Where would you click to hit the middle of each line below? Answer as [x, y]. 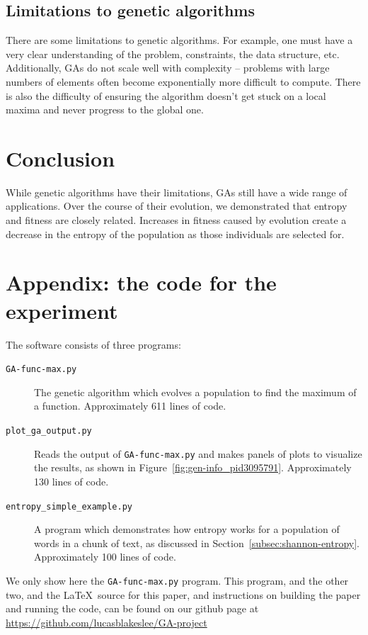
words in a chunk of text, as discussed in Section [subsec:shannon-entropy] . [197, 543]
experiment [62, 310]
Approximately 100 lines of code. [105, 557]
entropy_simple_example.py [69, 506]
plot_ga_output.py [49, 431]
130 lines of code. [71, 481]
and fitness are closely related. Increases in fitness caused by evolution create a [176, 220]
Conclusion [61, 158]
